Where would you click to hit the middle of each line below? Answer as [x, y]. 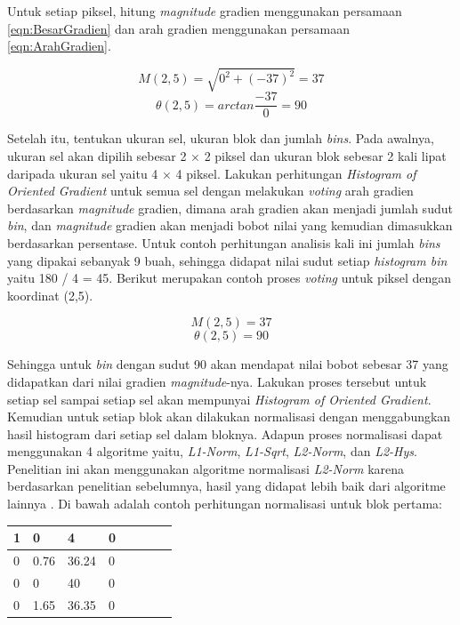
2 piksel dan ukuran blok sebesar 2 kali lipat [325, 155]
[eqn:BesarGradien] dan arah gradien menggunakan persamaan [178, 28]
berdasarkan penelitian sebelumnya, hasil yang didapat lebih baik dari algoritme [226, 486]
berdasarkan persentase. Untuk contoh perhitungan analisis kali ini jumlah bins [224, 242]
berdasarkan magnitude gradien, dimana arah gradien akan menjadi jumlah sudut [230, 208]
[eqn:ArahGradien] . [59, 46]
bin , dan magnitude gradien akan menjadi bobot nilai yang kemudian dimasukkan [230, 225]
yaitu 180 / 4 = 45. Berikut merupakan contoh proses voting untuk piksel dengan [230, 278]
